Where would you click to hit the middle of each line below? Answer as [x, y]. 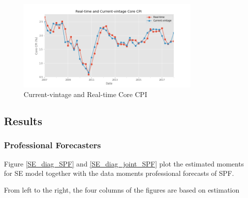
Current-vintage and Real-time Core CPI [85, 94]
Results [23, 121]
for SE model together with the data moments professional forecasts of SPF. [119, 173]
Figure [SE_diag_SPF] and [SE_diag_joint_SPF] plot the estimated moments [124, 163]
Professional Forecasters [53, 145]
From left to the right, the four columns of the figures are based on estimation [122, 189]
